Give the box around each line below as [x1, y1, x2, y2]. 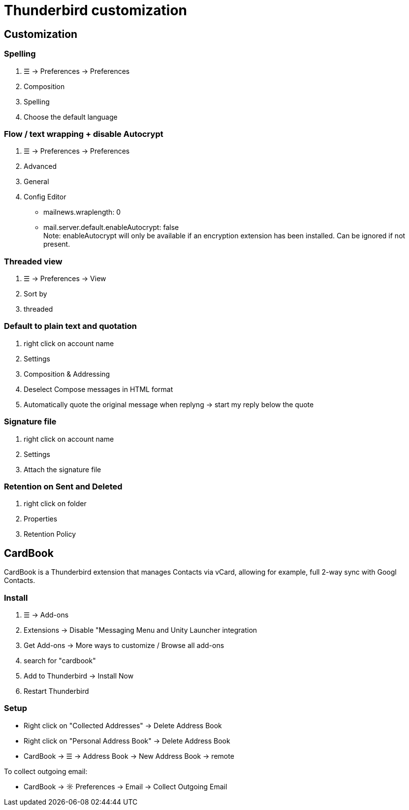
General [24, 177, 49, 186]
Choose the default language [24, 112, 118, 121]
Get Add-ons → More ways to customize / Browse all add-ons [24, 641, 224, 649]
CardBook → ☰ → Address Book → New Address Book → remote [24, 751, 234, 760]
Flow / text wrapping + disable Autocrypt [4, 129, 163, 139]
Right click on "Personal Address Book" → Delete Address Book [24, 736, 230, 745]
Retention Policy [24, 530, 76, 539]
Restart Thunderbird [24, 686, 89, 695]
